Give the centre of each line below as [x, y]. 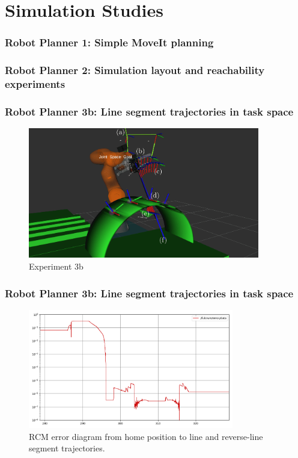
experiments [35, 84]
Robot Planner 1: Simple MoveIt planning [109, 42]
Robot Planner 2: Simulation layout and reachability [135, 70]
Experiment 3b [56, 266]
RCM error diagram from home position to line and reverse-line [146, 436]
